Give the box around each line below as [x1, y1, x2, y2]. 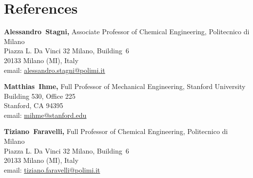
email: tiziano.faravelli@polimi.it [4, 164, 100, 175]
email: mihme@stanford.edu [4, 110, 87, 120]
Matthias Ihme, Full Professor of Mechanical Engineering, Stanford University [4, 81, 246, 91]
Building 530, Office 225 [4, 90, 76, 101]
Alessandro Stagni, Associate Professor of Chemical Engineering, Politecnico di [4, 26, 250, 37]
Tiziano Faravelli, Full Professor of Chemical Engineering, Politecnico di [4, 126, 228, 136]
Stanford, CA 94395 [4, 100, 63, 111]
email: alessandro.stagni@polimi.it [4, 65, 105, 75]
